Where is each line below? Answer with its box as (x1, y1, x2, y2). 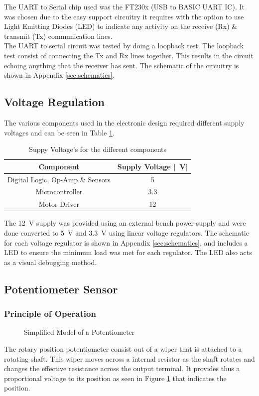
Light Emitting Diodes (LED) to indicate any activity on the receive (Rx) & (4, 21, 238, 31)
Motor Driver (38, 199, 79, 209)
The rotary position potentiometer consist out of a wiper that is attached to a (4, 343, 242, 354)
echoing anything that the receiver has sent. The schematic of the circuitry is (4, 60, 239, 70)
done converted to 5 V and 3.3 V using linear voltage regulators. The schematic (4, 227, 249, 238)
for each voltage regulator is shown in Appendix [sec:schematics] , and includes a (4, 237, 248, 248)
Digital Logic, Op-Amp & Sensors (7, 174, 111, 184)
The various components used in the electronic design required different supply (4, 117, 245, 128)
